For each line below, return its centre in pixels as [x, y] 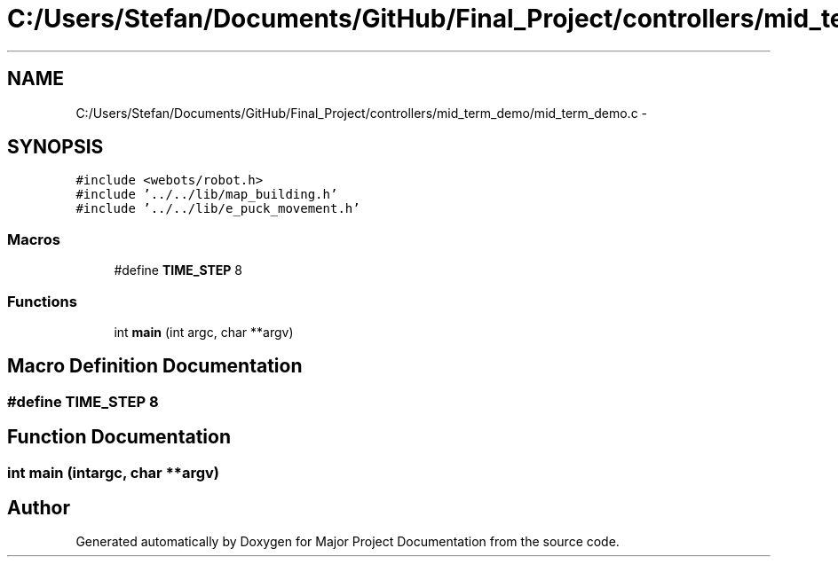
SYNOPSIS [55, 147]
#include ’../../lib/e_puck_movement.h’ [218, 209]
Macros [34, 239]
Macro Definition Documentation [155, 366]
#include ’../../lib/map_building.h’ [207, 195]
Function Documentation [119, 437]
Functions [42, 301]
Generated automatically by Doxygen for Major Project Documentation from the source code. [348, 542]
